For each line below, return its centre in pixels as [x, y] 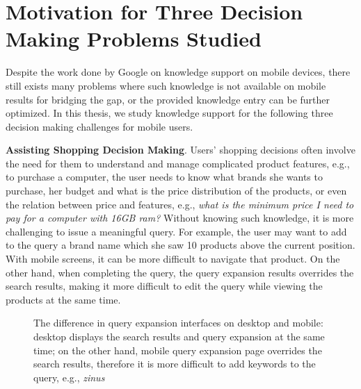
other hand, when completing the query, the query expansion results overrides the [180, 272]
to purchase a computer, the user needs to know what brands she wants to [164, 177]
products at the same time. [63, 299]
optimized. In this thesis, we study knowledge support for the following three [169, 113]
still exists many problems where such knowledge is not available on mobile [166, 85]
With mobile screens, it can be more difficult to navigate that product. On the [173, 259]
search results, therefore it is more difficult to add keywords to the [175, 364]
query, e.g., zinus [69, 377]
